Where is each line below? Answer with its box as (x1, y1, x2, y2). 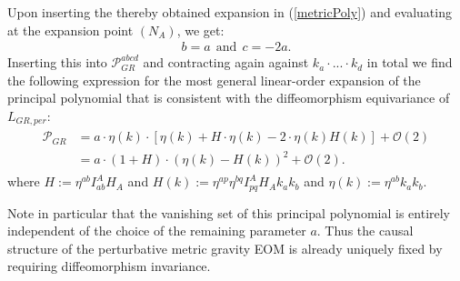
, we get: (176, 20, 225, 39)
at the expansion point (7, 20, 134, 39)
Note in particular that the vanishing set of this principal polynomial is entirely (7, 203, 451, 222)
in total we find (366, 53, 453, 72)
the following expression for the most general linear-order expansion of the (7, 70, 421, 89)
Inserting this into (7, 53, 107, 72)
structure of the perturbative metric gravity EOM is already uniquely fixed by (7, 238, 443, 257)
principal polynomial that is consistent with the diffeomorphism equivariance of (7, 88, 450, 107)
